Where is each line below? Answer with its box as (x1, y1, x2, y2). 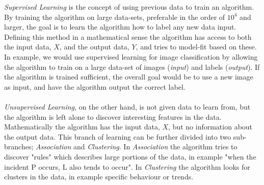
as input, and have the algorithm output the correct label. (4, 81, 186, 92)
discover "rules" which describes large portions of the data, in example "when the (4, 151, 256, 162)
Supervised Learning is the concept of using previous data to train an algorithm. (4, 2, 254, 12)
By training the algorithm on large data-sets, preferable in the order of (4, 11, 225, 22)
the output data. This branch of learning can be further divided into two (4, 131, 231, 142)
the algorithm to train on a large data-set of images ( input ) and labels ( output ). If (4, 61, 260, 72)
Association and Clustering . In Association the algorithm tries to (35, 141, 237, 152)
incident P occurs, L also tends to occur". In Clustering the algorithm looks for (4, 161, 250, 172)
